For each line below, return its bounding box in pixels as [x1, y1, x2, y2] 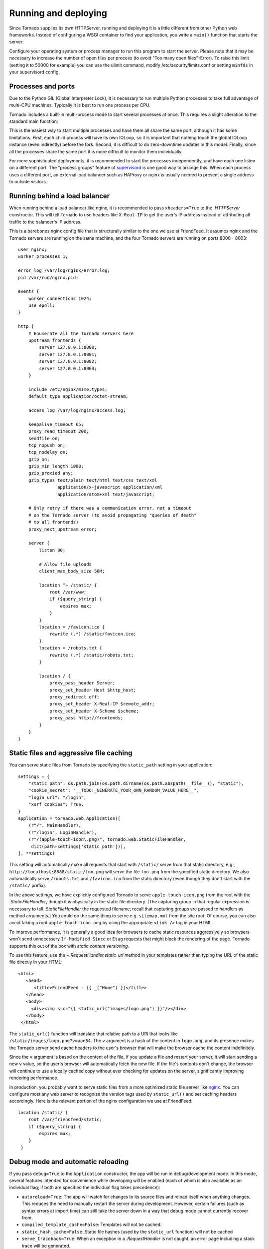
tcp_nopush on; [28, 442, 66, 448]
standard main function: [9, 118, 58, 124]
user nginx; [18, 246, 47, 252]
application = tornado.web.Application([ [18, 815, 121, 821]
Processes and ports [9, 82, 75, 90]
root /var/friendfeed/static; [28, 1117, 102, 1123]
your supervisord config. [9, 69, 60, 75]
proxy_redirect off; [49, 694, 100, 699]
